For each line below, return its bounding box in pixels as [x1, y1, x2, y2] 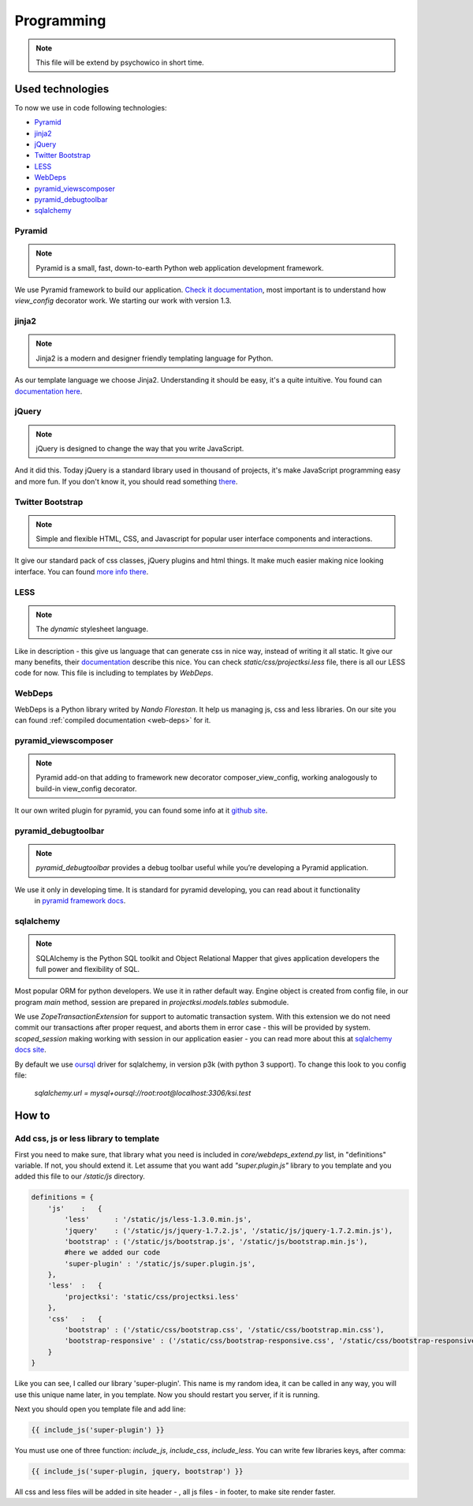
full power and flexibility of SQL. [35, 964, 140, 973]
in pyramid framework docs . [34, 896, 126, 906]
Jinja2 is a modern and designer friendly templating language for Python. [35, 353, 274, 363]
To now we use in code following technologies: [14, 103, 167, 112]
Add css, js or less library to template [14, 1133, 160, 1144]
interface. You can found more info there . [14, 566, 149, 576]
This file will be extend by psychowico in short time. [35, 58, 204, 67]
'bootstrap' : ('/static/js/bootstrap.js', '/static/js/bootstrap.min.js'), [64, 1237, 368, 1246]
